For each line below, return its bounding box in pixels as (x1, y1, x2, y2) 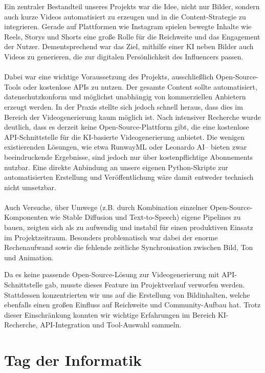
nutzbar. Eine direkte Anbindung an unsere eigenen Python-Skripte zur (4, 161, 228, 172)
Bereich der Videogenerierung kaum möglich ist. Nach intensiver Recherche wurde (4, 111, 261, 122)
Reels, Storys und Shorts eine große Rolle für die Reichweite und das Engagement (4, 31, 260, 42)
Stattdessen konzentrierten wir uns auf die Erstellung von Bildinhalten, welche (4, 289, 250, 300)
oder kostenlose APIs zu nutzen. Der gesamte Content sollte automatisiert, (23, 81, 257, 92)
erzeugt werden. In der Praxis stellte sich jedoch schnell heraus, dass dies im (4, 101, 243, 112)
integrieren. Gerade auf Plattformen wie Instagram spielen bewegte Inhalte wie (4, 21, 252, 32)
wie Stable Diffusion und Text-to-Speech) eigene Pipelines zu (50, 212, 241, 222)
